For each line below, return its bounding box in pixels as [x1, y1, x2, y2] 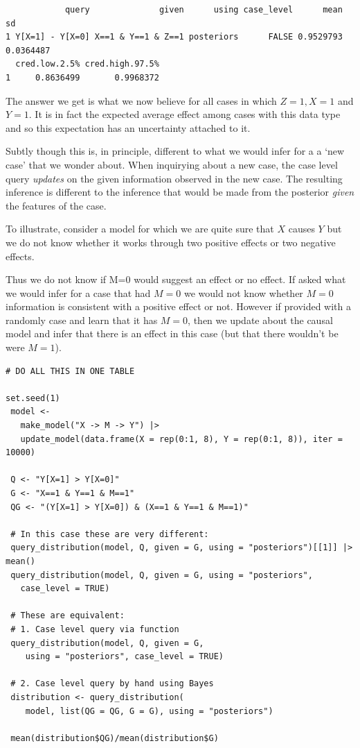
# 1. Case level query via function [10, 624, 179, 634]
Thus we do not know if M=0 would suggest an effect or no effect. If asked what [6, 272, 346, 287]
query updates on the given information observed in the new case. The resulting [6, 171, 343, 185]
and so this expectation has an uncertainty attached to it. [6, 120, 251, 135]
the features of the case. [6, 198, 107, 212]
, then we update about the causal [188, 312, 333, 327]
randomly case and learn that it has [6, 312, 158, 327]
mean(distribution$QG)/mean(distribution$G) [10, 733, 219, 743]
